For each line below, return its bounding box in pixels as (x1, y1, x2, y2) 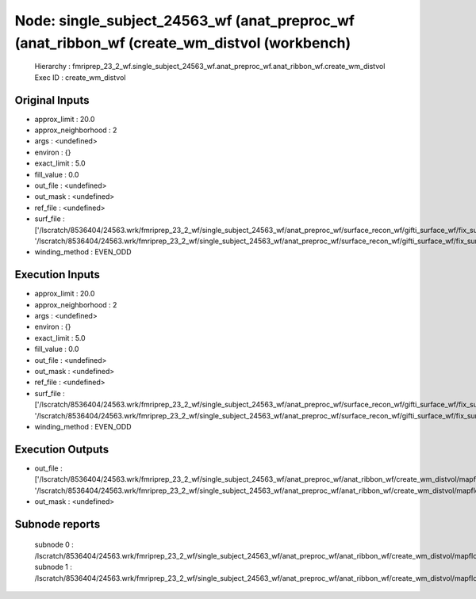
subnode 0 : (34, 540, 75, 550)
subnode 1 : (34, 563, 73, 572)
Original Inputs (14, 93, 90, 107)
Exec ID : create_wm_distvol (34, 72, 126, 82)
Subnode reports (14, 517, 101, 531)
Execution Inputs (14, 268, 101, 281)
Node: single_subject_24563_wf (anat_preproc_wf (14, 12, 355, 29)
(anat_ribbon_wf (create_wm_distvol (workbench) (14, 34, 351, 52)
